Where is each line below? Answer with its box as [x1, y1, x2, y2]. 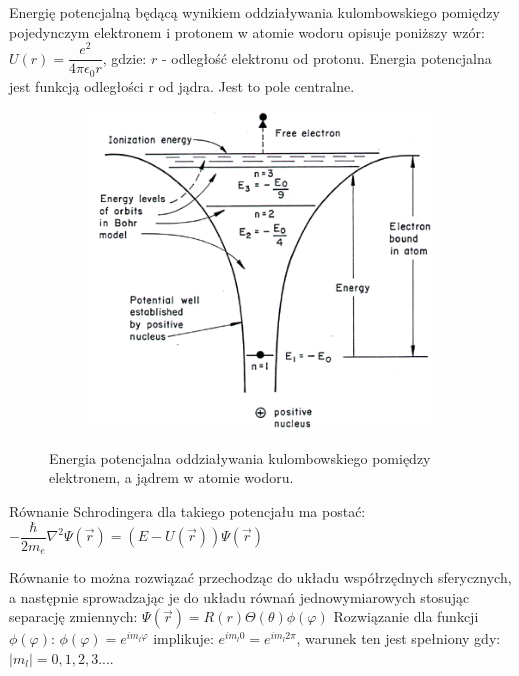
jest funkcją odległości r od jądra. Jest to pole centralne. [9, 75, 355, 96]
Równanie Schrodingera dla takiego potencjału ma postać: [9, 501, 366, 522]
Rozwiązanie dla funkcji [333, 606, 479, 627]
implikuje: [153, 628, 214, 649]
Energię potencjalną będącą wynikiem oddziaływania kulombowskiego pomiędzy [9, 2, 500, 22]
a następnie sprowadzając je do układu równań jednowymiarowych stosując [9, 586, 470, 607]
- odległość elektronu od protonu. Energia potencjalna [161, 47, 492, 68]
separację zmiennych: [9, 606, 138, 627]
